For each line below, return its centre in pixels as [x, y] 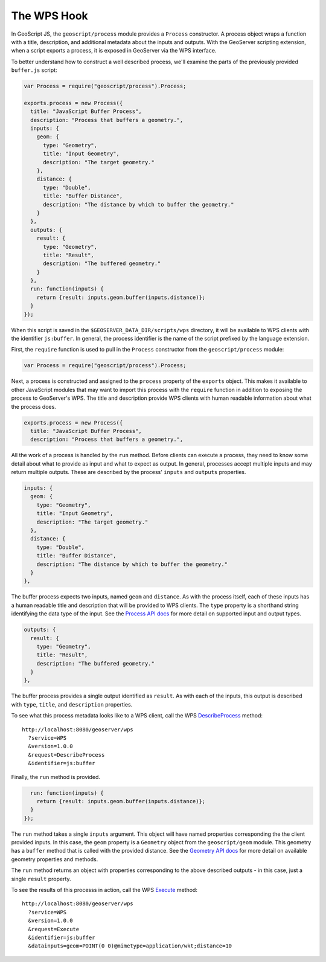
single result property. [41, 879]
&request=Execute [54, 929]
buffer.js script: [34, 70]
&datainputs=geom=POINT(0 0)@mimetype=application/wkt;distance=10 [130, 946]
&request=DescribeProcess [66, 755]
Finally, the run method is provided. [56, 777]
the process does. [34, 406]
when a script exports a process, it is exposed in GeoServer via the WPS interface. [114, 51]
